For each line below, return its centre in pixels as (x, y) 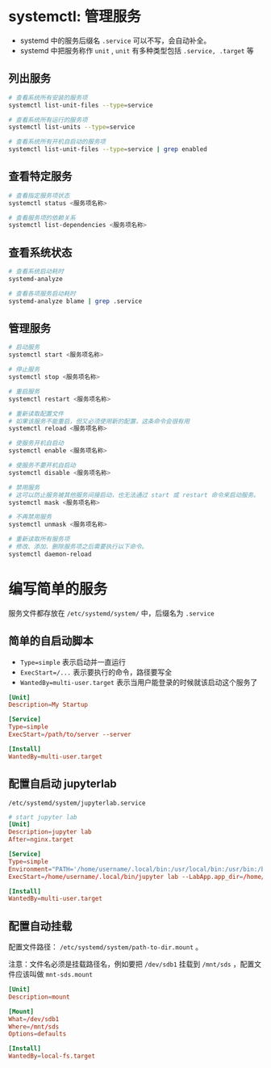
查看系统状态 (40, 252)
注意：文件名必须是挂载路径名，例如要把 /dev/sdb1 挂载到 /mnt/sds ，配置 (131, 964)
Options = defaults (38, 1034)
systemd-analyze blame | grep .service (75, 301)
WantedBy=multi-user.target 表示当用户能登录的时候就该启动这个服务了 (139, 682)
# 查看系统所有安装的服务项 (48, 98)
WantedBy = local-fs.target (52, 1056)
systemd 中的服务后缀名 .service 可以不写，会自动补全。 (115, 40)
